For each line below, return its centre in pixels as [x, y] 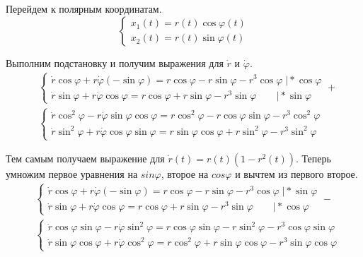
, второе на [185, 174]
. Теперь [313, 159]
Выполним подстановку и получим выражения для [115, 62]
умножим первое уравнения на [72, 174]
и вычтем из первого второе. [296, 174]
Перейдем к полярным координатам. [84, 8]
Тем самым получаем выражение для [85, 159]
